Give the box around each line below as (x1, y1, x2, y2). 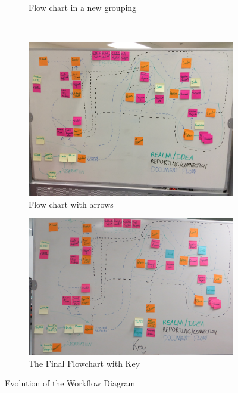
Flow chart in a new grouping (29, 1, 137, 13)
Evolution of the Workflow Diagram (5, 377, 136, 389)
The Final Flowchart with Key (29, 357, 140, 369)
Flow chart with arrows (29, 197, 114, 210)
